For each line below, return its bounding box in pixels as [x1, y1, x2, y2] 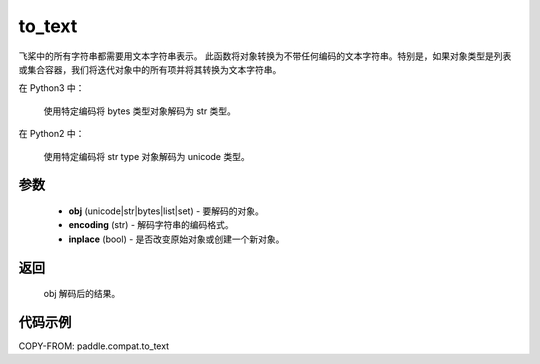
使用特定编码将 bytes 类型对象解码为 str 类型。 [43, 105, 237, 117]
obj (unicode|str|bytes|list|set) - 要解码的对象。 [68, 205, 265, 217]
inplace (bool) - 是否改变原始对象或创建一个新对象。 [68, 233, 285, 245]
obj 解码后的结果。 [43, 288, 121, 300]
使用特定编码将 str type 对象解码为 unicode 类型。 [43, 150, 250, 162]
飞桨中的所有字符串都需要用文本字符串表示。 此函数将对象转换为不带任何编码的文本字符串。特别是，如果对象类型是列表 [18, 50, 512, 62]
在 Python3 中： [18, 82, 85, 94]
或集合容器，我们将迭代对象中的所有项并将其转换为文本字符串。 [18, 63, 282, 75]
